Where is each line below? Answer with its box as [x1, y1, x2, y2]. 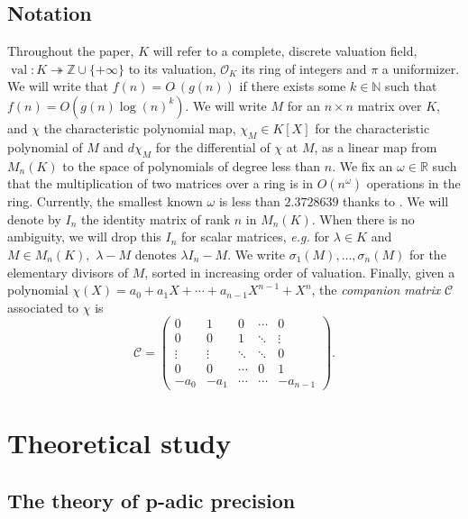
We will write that [7, 77, 109, 96]
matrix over [357, 96, 422, 114]
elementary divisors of [7, 262, 129, 281]
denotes [134, 244, 177, 263]
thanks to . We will [343, 192, 449, 211]
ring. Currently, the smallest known [7, 192, 203, 211]
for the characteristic [315, 118, 430, 137]
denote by [7, 209, 61, 228]
